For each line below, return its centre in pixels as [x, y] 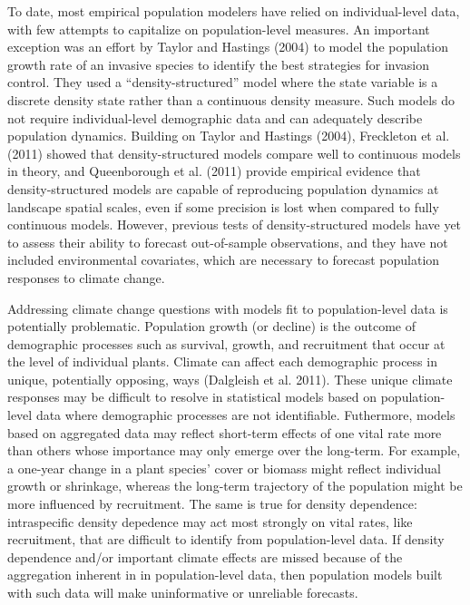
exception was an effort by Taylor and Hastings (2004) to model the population [228, 47]
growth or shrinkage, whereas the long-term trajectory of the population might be [235, 486]
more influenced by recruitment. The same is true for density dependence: [212, 504]
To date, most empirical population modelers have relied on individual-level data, [234, 11]
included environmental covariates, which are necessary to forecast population [224, 260]
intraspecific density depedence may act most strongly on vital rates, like [210, 521]
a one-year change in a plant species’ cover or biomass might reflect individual [224, 468]
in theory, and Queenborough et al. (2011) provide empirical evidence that [214, 171]
